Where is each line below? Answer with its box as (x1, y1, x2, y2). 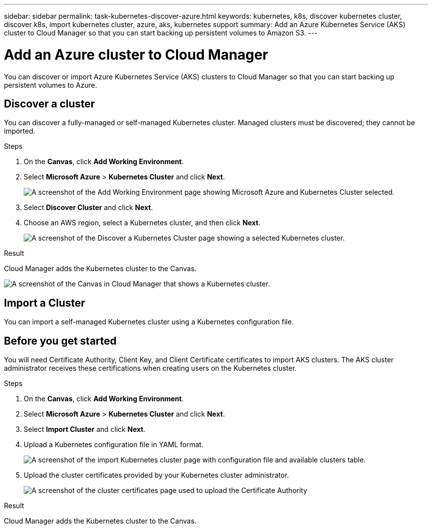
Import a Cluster (4, 296, 85, 309)
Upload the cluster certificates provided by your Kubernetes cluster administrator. (24, 471, 289, 480)
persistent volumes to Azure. (4, 80, 97, 89)
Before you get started (4, 334, 117, 347)
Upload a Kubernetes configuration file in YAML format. (24, 440, 204, 449)
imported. (4, 127, 36, 136)
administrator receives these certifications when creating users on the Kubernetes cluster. (4, 364, 297, 373)
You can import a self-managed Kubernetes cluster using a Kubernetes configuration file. (4, 317, 294, 326)
